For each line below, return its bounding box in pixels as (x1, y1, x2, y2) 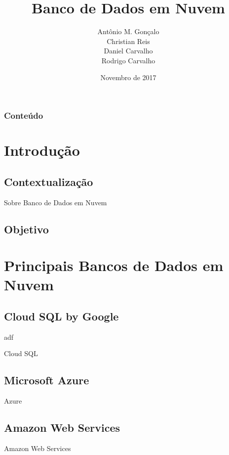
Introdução (4, 140, 80, 160)
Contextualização (4, 174, 93, 189)
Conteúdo (4, 109, 43, 122)
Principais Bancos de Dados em (4, 255, 224, 275)
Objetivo (4, 221, 49, 236)
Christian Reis (107, 36, 150, 46)
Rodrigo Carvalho (101, 55, 155, 65)
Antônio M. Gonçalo (97, 26, 159, 37)
